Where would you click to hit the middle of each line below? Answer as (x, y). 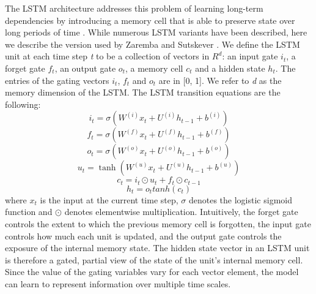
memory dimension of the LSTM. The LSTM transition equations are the (143, 92)
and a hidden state (230, 68)
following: (23, 104)
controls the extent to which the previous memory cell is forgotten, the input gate (158, 223)
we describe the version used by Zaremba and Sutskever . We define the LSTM (152, 44)
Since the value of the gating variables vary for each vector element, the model (152, 272)
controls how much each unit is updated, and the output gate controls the (143, 236)
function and (29, 212)
